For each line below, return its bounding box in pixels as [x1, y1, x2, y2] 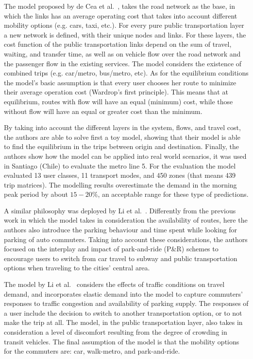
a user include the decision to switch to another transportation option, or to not [4, 307, 242, 318]
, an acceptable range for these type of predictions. [98, 189, 249, 199]
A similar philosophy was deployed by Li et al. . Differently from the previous [4, 205, 236, 215]
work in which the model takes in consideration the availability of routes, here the [4, 215, 248, 225]
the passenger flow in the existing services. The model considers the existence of [4, 58, 242, 68]
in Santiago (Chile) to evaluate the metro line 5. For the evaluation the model [4, 160, 236, 170]
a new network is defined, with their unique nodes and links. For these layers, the [4, 29, 246, 39]
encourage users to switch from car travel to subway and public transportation [4, 253, 237, 263]
